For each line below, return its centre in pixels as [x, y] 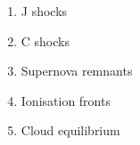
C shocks [45, 40]
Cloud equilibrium [70, 130]
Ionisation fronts [66, 100]
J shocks [44, 11]
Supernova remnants [77, 71]
